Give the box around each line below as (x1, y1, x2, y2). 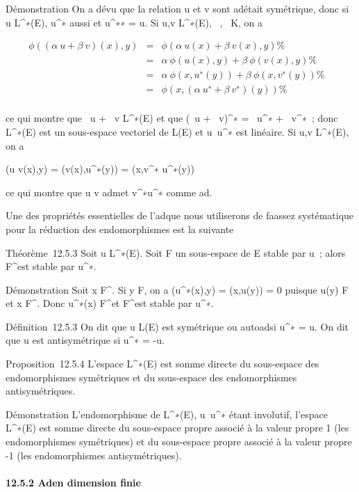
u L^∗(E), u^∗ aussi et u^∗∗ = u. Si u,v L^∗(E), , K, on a (6, 15, 263, 29)
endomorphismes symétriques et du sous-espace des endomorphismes (6, 370, 297, 384)
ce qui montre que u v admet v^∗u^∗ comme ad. (6, 184, 212, 199)
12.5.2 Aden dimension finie (6, 475, 141, 489)
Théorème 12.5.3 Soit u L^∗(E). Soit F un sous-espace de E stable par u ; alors (6, 245, 346, 260)
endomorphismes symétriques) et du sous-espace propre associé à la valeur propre (6, 434, 352, 449)
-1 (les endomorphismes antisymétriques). (6, 447, 182, 462)
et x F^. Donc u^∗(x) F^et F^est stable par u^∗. (6, 296, 214, 310)
